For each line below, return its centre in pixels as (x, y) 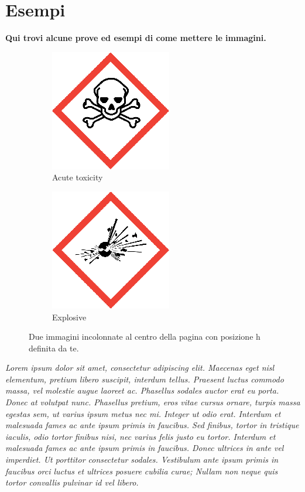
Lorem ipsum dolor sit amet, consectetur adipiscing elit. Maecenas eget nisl (140, 368)
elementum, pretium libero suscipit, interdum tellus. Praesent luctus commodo (145, 379)
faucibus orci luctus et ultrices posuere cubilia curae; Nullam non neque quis (142, 471)
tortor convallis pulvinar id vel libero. (72, 482)
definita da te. (54, 348)
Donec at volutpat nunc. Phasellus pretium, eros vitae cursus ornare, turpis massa (153, 402)
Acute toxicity (78, 177)
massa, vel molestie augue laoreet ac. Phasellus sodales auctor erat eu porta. (142, 390)
